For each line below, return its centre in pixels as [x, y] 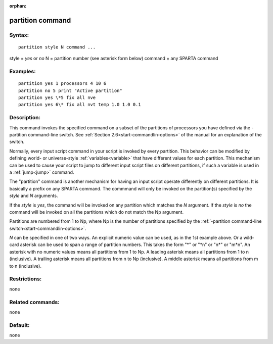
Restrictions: [26, 279]
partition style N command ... [57, 47]
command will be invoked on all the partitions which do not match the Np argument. [97, 212]
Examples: [22, 72]
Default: [19, 325]
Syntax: [19, 35]
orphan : [18, 6]
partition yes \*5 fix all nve [57, 98]
